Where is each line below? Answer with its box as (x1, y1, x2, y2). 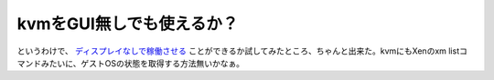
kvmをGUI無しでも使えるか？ (16, 14, 239, 34)
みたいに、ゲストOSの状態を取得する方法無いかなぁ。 (40, 57, 244, 68)
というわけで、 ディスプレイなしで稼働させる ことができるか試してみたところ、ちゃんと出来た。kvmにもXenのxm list (16, 45, 460, 56)
